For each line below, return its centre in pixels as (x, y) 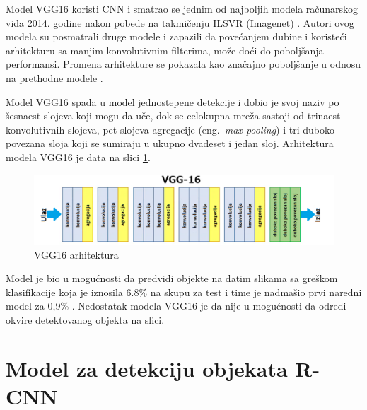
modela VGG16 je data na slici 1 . (78, 157)
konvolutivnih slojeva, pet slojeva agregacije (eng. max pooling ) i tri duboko (170, 129)
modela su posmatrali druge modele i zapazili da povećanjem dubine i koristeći (176, 36)
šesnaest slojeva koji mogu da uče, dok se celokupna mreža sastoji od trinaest (173, 116)
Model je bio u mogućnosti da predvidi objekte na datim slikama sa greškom (172, 278)
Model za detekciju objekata (147, 368)
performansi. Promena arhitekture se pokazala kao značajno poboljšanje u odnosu (183, 64)
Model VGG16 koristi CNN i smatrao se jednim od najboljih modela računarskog (182, 8)
